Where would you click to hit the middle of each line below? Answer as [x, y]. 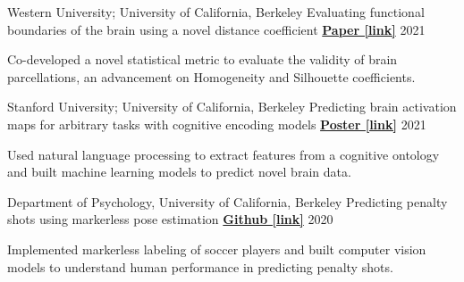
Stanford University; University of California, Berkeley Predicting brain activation [232, 107]
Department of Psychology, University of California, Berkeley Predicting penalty [228, 201]
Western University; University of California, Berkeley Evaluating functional [216, 12]
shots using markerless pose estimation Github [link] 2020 [170, 219]
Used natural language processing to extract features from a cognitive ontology [224, 154]
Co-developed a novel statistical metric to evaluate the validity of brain [202, 59]
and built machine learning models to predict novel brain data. [179, 172]
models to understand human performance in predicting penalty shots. [200, 266]
